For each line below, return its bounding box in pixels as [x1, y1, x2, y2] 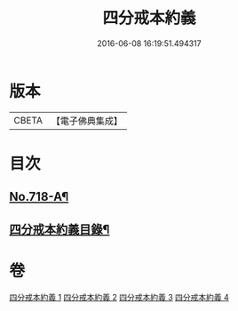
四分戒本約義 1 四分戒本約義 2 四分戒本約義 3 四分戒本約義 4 [9, 291, 229, 302]
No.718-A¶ [9, 189, 69, 204]
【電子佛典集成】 [51, 115, 123, 127]
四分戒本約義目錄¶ [9, 221, 110, 236]
